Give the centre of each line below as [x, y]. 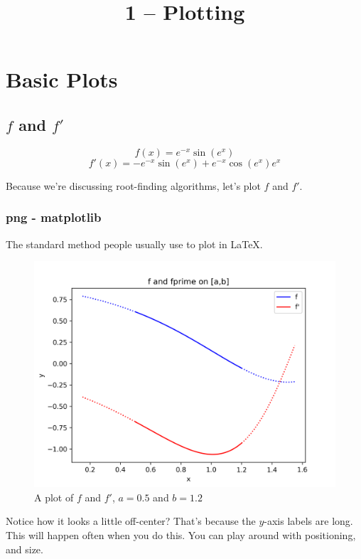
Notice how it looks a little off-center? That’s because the [131, 521]
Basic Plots [62, 79]
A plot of [54, 497]
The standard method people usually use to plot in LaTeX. [134, 244]
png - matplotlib [54, 217]
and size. [25, 549]
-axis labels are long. [308, 521]
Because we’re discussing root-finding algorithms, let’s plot [133, 185]
